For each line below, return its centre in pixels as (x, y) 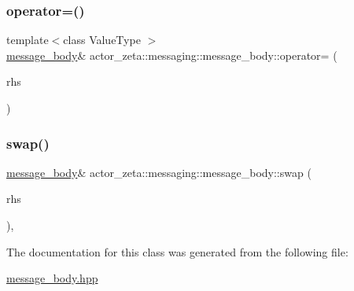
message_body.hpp (52, 278)
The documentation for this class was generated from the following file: (177, 251)
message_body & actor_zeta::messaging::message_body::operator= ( (172, 55)
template (28, 40)
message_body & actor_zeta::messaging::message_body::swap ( (159, 172)
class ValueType (102, 40)
